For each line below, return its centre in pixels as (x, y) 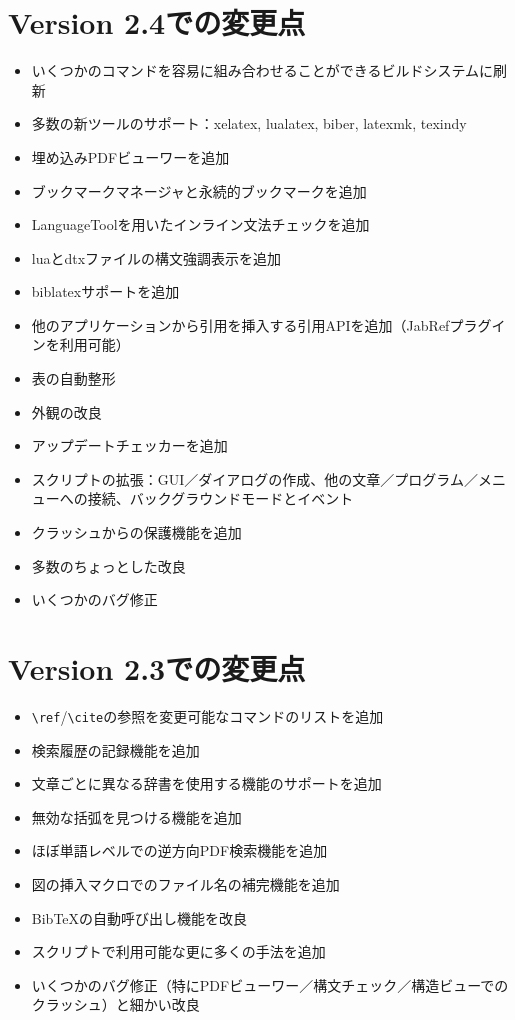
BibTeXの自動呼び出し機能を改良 (139, 917)
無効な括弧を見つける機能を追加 (136, 816)
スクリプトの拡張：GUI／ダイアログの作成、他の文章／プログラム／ (254, 478)
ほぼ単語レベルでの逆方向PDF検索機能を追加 (179, 850)
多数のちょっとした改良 (108, 565)
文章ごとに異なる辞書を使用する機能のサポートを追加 (206, 783)
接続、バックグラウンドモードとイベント (220, 498)
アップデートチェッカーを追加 (129, 445)
